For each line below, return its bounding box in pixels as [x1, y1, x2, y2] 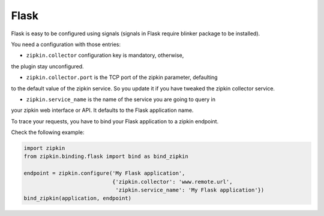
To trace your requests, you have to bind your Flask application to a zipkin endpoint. [11, 117, 219, 125]
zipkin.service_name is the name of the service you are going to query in [26, 96, 216, 103]
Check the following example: [11, 129, 85, 136]
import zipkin [23, 145, 65, 152]
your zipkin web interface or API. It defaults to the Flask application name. [11, 107, 194, 114]
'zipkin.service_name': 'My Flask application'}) [115, 187, 265, 193]
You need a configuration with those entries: [11, 41, 121, 48]
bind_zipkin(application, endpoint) [23, 195, 132, 202]
